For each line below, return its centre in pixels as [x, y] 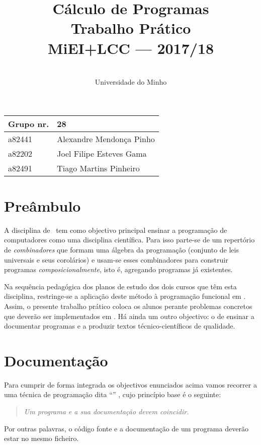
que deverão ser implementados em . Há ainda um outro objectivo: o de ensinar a [129, 316]
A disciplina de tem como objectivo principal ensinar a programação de [116, 230]
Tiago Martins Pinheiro [98, 168]
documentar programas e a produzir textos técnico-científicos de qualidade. [120, 326]
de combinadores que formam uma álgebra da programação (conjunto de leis [121, 249]
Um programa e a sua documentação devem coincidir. [106, 411]
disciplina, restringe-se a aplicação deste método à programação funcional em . [125, 296]
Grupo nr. [29, 123]
